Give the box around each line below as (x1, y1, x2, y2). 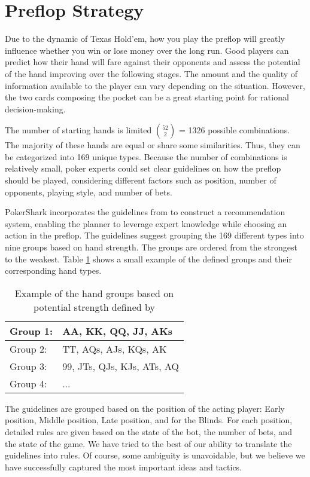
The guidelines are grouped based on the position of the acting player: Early (5, 402, 285, 414)
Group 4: (10, 376, 47, 390)
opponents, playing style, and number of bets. (5, 185, 172, 198)
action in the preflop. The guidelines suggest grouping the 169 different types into (5, 229, 304, 241)
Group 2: (10, 341, 47, 356)
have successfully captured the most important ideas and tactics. (5, 460, 242, 473)
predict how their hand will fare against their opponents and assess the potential (5, 56, 300, 68)
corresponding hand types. (5, 264, 102, 277)
